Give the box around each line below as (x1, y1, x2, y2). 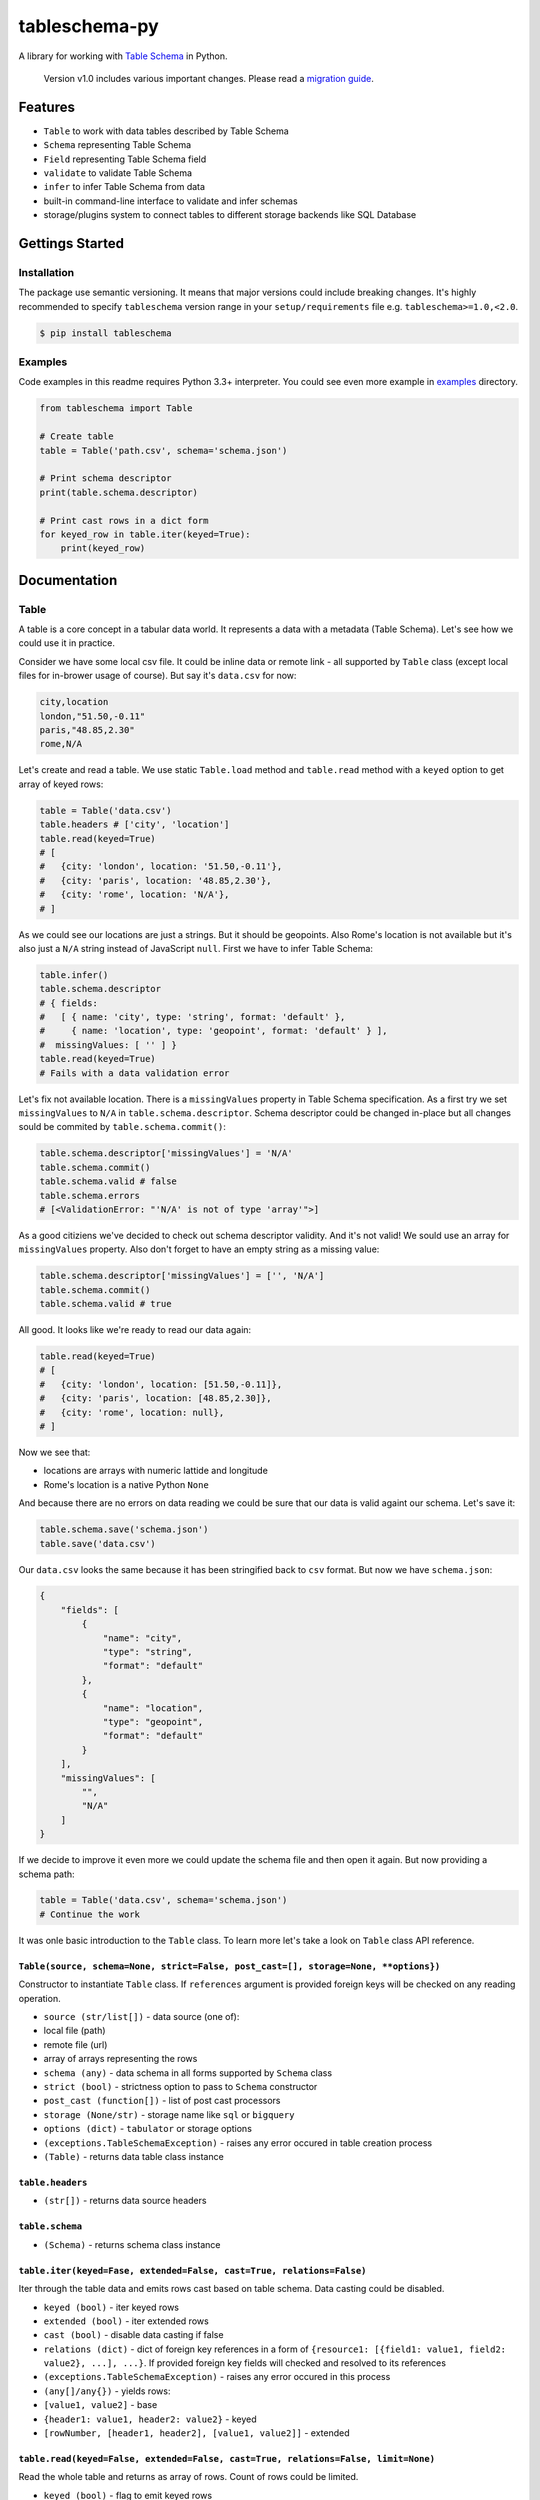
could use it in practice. (18, 637, 115, 649)
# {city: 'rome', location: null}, (39, 1406, 225, 1418)
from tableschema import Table (39, 403, 194, 414)
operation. (18, 1992, 61, 2004)
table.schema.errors (39, 1190, 140, 1201)
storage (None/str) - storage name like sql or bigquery (43, 2108, 295, 2120)
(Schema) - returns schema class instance (43, 2238, 221, 2250)
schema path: (18, 1868, 75, 1880)
